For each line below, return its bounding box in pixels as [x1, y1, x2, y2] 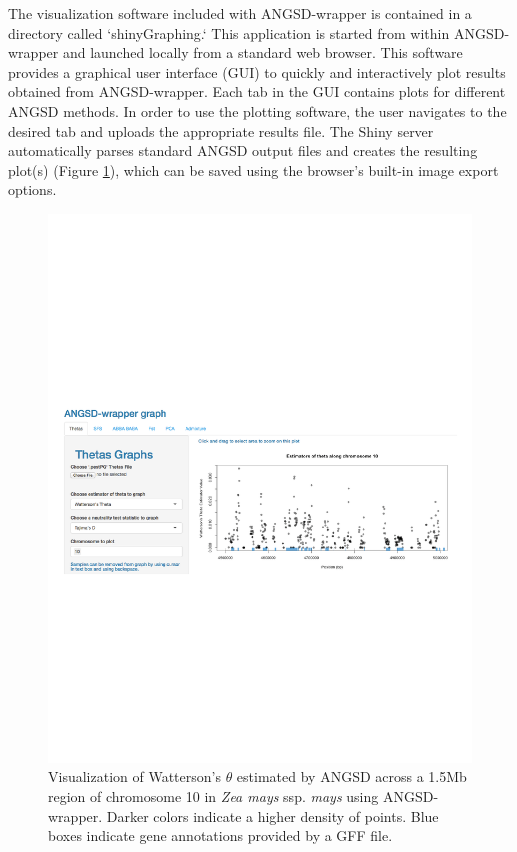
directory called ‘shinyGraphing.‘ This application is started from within [8, 22, 450, 43]
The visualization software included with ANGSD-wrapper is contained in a [8, 3, 472, 23]
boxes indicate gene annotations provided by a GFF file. [48, 825, 393, 846]
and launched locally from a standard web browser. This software [62, 42, 463, 63]
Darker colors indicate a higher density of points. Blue [106, 805, 439, 826]
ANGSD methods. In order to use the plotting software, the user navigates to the [8, 100, 507, 121]
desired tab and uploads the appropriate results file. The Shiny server [8, 120, 434, 141]
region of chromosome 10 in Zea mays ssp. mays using [48, 786, 379, 807]
